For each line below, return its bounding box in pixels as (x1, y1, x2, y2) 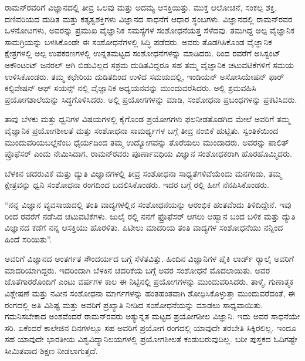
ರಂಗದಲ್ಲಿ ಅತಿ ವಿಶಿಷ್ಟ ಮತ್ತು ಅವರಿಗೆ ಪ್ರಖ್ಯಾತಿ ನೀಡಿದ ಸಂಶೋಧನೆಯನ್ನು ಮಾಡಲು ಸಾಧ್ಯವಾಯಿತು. (5, 298, 263, 311)
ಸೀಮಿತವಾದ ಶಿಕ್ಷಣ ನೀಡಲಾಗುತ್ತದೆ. (5, 345, 98, 357)
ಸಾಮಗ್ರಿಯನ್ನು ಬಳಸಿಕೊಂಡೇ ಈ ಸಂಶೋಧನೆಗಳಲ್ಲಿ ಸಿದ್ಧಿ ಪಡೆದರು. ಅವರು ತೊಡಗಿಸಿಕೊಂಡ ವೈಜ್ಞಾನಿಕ (5, 35, 272, 48)
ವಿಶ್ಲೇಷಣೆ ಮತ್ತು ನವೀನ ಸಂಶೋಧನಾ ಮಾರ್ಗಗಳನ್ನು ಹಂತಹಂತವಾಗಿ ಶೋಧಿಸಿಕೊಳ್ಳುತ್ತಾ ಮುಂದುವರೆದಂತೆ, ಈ (5, 287, 296, 299)
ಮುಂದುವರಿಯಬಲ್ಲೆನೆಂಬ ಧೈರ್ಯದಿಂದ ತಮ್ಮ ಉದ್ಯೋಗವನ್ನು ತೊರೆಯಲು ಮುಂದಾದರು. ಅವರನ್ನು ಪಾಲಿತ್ (5, 136, 289, 148)
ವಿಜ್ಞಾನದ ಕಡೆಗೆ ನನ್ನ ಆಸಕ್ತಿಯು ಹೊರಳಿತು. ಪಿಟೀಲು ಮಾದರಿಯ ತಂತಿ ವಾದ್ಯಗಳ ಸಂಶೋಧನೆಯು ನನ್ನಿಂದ (5, 221, 283, 234)
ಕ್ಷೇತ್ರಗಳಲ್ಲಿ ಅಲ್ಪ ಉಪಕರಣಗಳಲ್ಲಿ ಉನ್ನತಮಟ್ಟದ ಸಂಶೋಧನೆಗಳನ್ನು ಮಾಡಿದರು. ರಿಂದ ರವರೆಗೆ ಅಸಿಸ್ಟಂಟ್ (5, 47, 281, 59)
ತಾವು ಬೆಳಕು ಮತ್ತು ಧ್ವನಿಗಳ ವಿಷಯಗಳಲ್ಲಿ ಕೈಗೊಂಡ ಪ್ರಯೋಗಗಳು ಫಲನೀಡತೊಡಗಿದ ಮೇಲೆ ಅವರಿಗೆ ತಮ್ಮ (5, 113, 290, 125)
